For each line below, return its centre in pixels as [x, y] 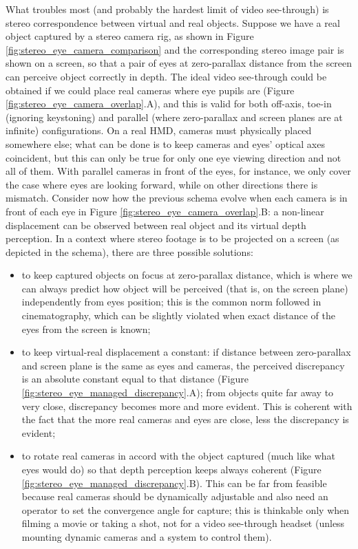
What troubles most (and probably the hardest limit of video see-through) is [167, 9]
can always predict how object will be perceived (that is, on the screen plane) [185, 288]
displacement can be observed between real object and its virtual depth [156, 225]
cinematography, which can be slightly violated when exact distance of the [178, 315]
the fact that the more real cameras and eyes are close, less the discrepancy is [185, 419]
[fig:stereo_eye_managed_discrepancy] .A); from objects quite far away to [178, 392]
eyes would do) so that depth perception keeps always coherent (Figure [171, 469]
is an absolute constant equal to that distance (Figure [135, 379]
